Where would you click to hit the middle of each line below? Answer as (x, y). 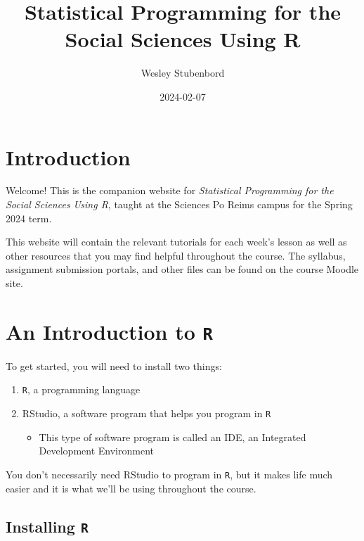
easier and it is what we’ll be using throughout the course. (131, 488)
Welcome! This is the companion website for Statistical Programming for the (170, 190)
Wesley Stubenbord (183, 73)
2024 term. (29, 218)
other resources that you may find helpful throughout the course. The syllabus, (176, 255)
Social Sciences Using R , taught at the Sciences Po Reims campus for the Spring (179, 204)
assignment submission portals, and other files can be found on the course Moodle (182, 269)
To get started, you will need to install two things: (114, 365)
